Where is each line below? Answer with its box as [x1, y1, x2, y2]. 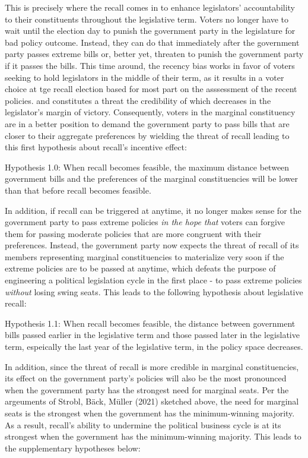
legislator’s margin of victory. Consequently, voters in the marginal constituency [5, 106, 296, 118]
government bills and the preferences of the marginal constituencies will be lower [5, 172, 298, 185]
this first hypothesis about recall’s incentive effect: [5, 141, 187, 153]
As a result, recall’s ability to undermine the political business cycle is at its [5, 418, 281, 431]
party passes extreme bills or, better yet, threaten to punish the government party [5, 48, 304, 60]
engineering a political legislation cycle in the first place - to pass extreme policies [5, 274, 302, 286]
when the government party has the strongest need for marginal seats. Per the [5, 383, 289, 396]
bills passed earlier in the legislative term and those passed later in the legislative [5, 329, 300, 341]
